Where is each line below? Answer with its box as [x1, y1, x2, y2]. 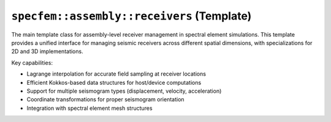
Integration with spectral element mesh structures [26, 104, 153, 112]
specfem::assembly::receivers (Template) [11, 9, 252, 23]
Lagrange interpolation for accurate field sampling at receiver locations [26, 70, 207, 77]
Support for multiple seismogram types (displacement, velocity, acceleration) [26, 87, 222, 95]
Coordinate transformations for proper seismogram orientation [26, 96, 185, 103]
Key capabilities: [11, 59, 53, 66]
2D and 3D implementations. [11, 48, 83, 55]
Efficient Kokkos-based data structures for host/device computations [26, 79, 202, 86]
